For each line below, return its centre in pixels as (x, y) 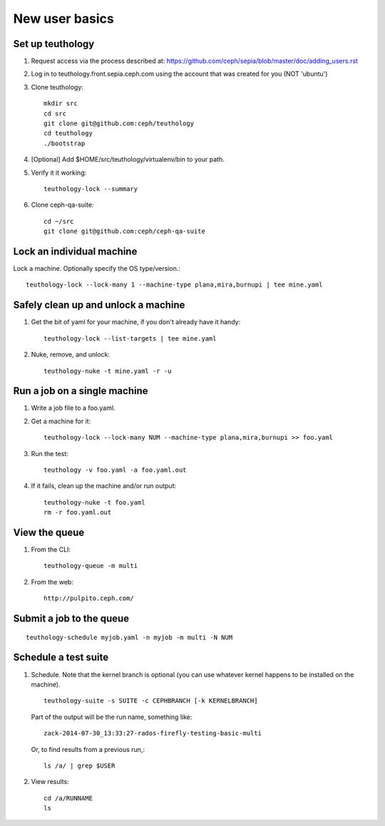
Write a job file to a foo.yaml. (73, 408)
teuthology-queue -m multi (91, 566)
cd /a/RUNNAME (68, 798)
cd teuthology (68, 133)
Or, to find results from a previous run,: (88, 749)
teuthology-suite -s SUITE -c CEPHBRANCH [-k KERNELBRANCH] (151, 701)
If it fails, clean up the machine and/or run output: (104, 486)
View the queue (49, 532)
